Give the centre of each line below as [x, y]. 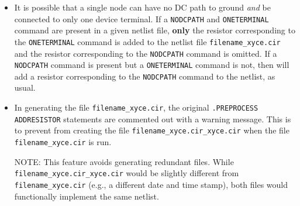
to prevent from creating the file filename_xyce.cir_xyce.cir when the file [152, 130]
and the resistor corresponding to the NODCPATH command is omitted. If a [146, 53]
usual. [25, 87]
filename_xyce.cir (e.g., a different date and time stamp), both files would [151, 184]
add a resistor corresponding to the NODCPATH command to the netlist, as [145, 76]
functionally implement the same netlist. [87, 196]
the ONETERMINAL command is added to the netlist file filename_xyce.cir [147, 41]
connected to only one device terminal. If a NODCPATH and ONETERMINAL [142, 18]
